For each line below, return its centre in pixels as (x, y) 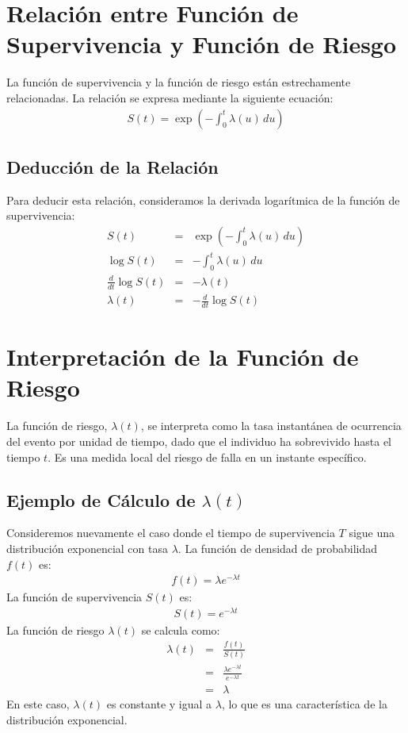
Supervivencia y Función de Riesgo (202, 44)
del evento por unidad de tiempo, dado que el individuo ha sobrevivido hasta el (199, 441)
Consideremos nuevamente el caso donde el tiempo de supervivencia (171, 533)
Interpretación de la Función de (183, 357)
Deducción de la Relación (112, 166)
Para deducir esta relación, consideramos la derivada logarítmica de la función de (203, 200)
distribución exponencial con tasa (87, 548)
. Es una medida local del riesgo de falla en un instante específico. (207, 457)
